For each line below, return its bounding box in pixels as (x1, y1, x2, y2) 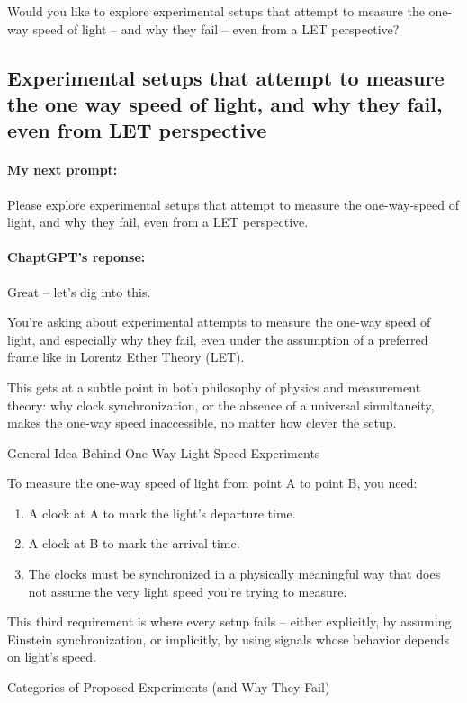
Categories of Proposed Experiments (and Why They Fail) (7, 678, 330, 697)
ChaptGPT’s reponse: (7, 248, 146, 266)
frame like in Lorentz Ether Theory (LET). (7, 347, 245, 366)
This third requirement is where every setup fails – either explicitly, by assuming (7, 612, 452, 631)
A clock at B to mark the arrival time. (28, 534, 240, 553)
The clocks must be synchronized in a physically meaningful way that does (28, 564, 441, 583)
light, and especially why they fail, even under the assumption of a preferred (7, 329, 428, 348)
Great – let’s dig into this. (7, 282, 151, 301)
